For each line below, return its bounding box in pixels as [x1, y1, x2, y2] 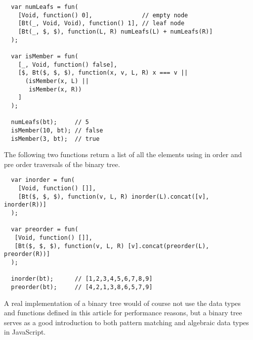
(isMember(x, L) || [25, 77, 89, 85]
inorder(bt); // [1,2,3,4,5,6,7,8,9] [11, 275, 153, 283]
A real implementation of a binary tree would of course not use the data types [4, 297, 241, 308]
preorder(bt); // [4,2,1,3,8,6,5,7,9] [11, 283, 153, 291]
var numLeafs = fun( [11, 3, 79, 10]
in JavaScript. [4, 327, 46, 337]
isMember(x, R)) [29, 85, 82, 93]
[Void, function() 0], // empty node [18, 11, 188, 19]
